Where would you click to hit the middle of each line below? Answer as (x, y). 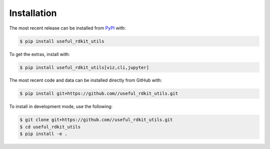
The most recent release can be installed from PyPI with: (67, 28)
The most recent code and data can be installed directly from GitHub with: (85, 80)
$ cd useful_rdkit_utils (50, 127)
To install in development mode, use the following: (61, 106)
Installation (33, 13)
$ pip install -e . (43, 134)
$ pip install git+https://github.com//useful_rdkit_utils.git (99, 93)
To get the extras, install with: (39, 54)
